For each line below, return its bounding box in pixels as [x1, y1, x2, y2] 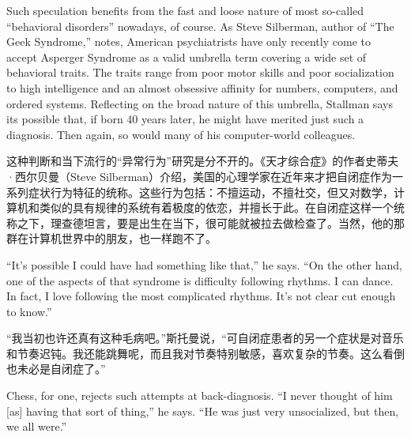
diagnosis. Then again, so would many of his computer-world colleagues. [6, 126, 356, 142]
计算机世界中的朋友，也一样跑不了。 [28, 230, 217, 247]
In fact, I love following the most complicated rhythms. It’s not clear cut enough [6, 288, 396, 304]
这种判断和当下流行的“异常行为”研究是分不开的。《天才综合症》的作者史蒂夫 [6, 153, 399, 169]
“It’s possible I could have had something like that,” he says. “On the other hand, [6, 256, 402, 273]
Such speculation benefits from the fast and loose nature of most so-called [6, 2, 364, 18]
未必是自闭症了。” [17, 360, 106, 377]
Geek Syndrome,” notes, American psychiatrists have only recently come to [6, 33, 371, 50]
